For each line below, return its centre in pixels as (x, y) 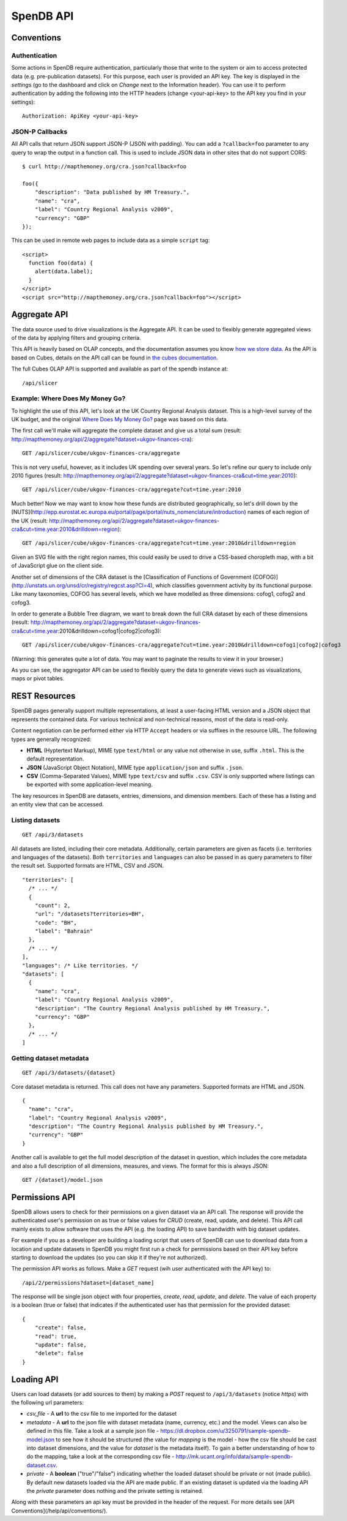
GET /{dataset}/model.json (63, 1180)
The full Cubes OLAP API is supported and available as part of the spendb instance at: (120, 369)
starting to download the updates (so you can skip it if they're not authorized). (109, 1257)
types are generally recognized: (51, 739)
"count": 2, (53, 905)
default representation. (55, 759)
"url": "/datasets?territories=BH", (89, 914)
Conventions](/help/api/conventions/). (60, 1511)
